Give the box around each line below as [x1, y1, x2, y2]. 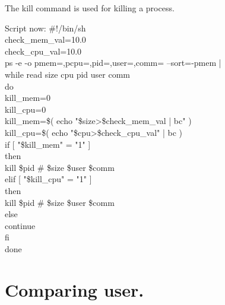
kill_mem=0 [5, 91, 50, 104]
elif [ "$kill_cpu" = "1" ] [5, 173, 92, 185]
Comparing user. [5, 277, 144, 301]
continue [5, 219, 36, 231]
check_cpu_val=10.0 [5, 45, 82, 57]
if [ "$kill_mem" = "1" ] [5, 138, 91, 150]
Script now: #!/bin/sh [5, 21, 86, 34]
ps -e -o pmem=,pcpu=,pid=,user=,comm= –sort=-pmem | [5, 56, 221, 69]
